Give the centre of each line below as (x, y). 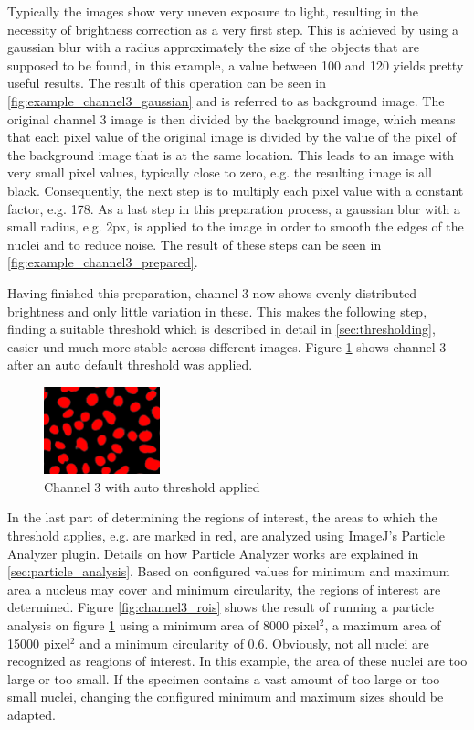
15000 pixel (39, 643)
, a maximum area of (383, 624)
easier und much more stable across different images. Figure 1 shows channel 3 (227, 346)
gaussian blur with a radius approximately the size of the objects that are (213, 47)
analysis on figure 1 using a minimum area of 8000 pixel (163, 624)
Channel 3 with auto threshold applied (152, 486)
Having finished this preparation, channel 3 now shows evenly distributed (212, 292)
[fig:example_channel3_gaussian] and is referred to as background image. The (226, 100)
